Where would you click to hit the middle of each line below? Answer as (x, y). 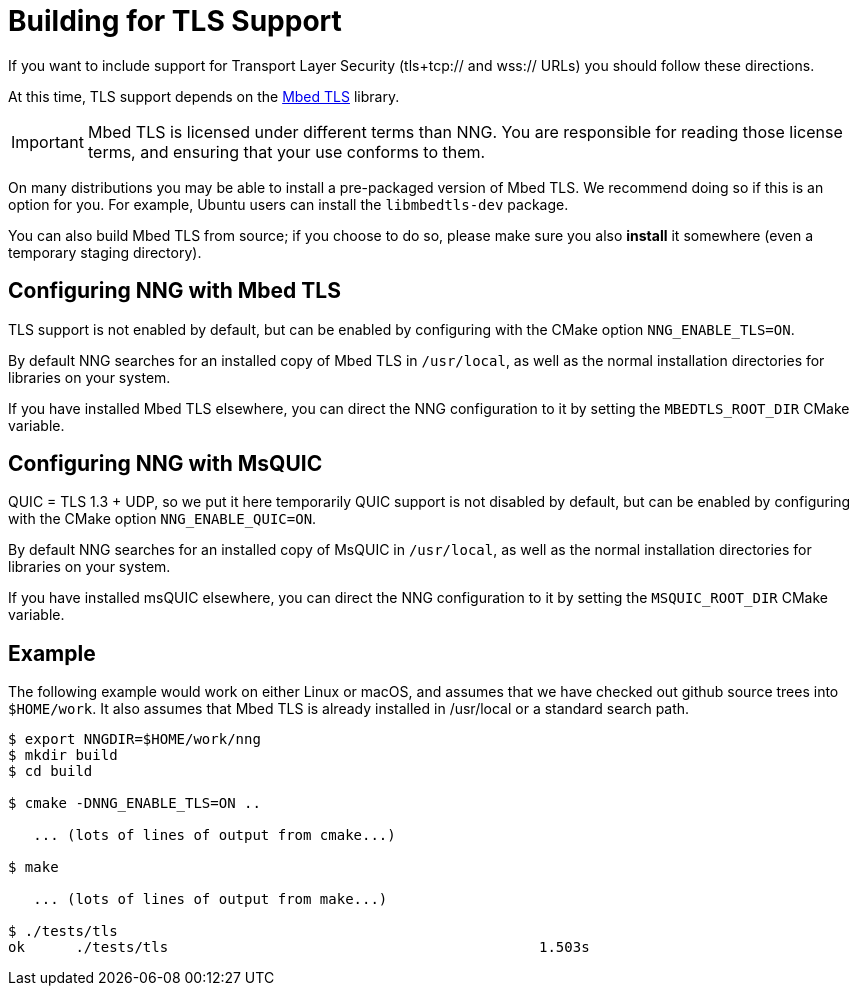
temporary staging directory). (105, 252)
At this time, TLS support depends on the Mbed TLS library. (204, 96)
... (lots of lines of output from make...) (210, 899)
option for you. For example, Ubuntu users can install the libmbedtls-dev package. (288, 204)
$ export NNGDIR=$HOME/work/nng (134, 739)
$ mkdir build (63, 755)
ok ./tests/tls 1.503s (299, 947)
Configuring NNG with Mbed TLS (174, 291)
